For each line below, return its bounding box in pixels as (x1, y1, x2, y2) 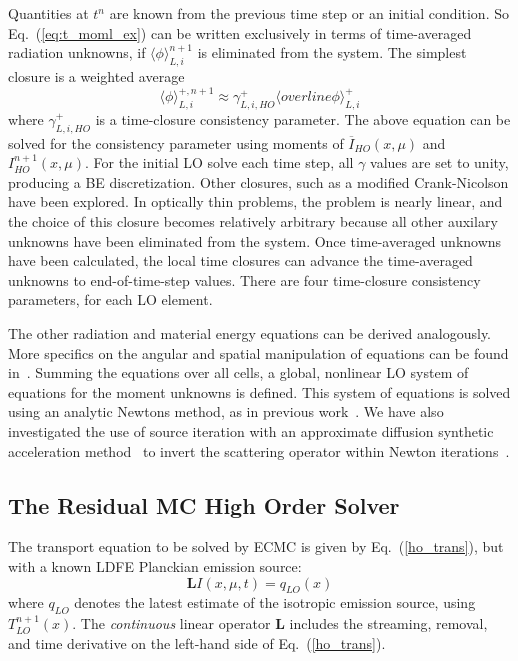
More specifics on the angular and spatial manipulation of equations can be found (8, 342, 509, 363)
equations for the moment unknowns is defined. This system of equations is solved (8, 381, 511, 402)
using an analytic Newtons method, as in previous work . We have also (8, 401, 444, 422)
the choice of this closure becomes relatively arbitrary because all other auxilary (8, 211, 498, 232)
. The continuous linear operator (72, 613, 271, 634)
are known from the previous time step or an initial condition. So (109, 3, 509, 23)
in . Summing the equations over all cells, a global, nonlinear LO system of (8, 362, 469, 383)
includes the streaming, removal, (289, 613, 488, 634)
